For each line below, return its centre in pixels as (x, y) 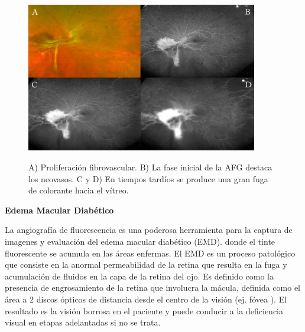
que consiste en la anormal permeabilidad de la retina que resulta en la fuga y (146, 264)
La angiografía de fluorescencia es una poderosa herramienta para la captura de (149, 230)
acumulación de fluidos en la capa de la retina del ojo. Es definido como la (139, 276)
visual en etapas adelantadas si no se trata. (83, 322)
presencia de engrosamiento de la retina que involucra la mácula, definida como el (153, 287)
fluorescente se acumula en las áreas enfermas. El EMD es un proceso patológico (150, 253)
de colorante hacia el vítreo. (79, 190)
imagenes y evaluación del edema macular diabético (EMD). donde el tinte (140, 241)
